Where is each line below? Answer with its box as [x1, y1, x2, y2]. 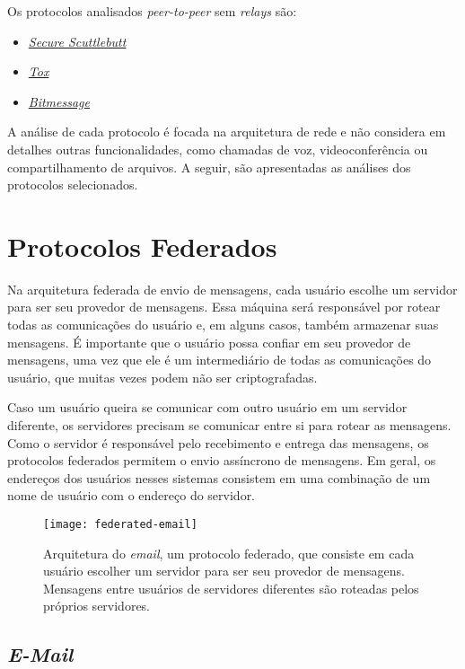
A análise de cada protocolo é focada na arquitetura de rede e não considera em [7, 122, 446, 141]
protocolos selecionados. [7, 175, 138, 194]
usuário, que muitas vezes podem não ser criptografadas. [7, 367, 318, 386]
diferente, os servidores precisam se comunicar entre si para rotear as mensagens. [7, 416, 452, 435]
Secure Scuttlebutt [28, 31, 127, 50]
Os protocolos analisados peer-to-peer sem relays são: [7, 2, 297, 20]
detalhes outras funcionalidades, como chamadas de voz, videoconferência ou [7, 139, 428, 158]
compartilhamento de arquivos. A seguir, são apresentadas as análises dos [7, 157, 411, 176]
